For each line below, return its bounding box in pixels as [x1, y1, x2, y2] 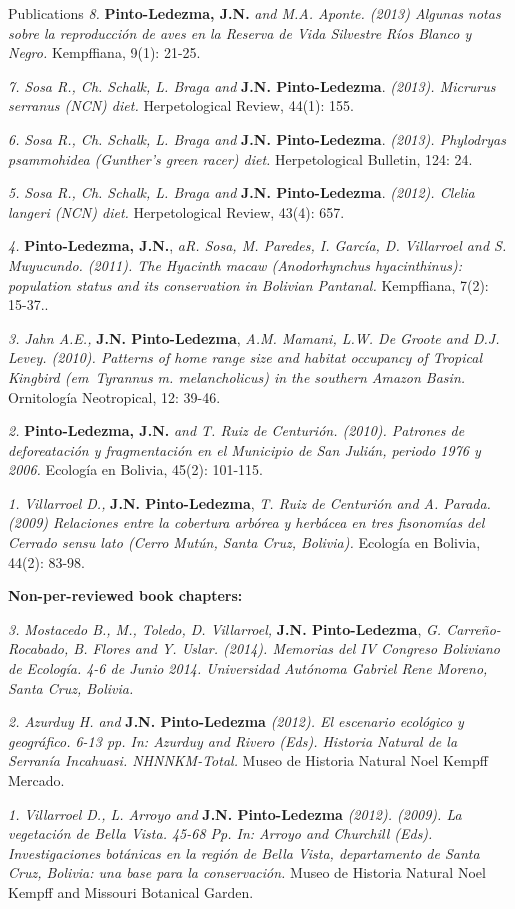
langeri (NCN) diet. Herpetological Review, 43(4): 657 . [8, 201, 345, 222]
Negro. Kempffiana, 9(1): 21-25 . [8, 42, 201, 63]
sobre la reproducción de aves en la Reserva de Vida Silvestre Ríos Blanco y [8, 22, 472, 43]
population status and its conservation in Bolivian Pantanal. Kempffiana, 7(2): [8, 274, 489, 295]
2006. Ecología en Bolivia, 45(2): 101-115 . [8, 459, 263, 480]
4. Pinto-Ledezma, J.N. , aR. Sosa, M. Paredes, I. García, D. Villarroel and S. [8, 235, 507, 256]
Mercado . [8, 770, 65, 790]
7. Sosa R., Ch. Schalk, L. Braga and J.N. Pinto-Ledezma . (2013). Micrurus [8, 75, 496, 96]
